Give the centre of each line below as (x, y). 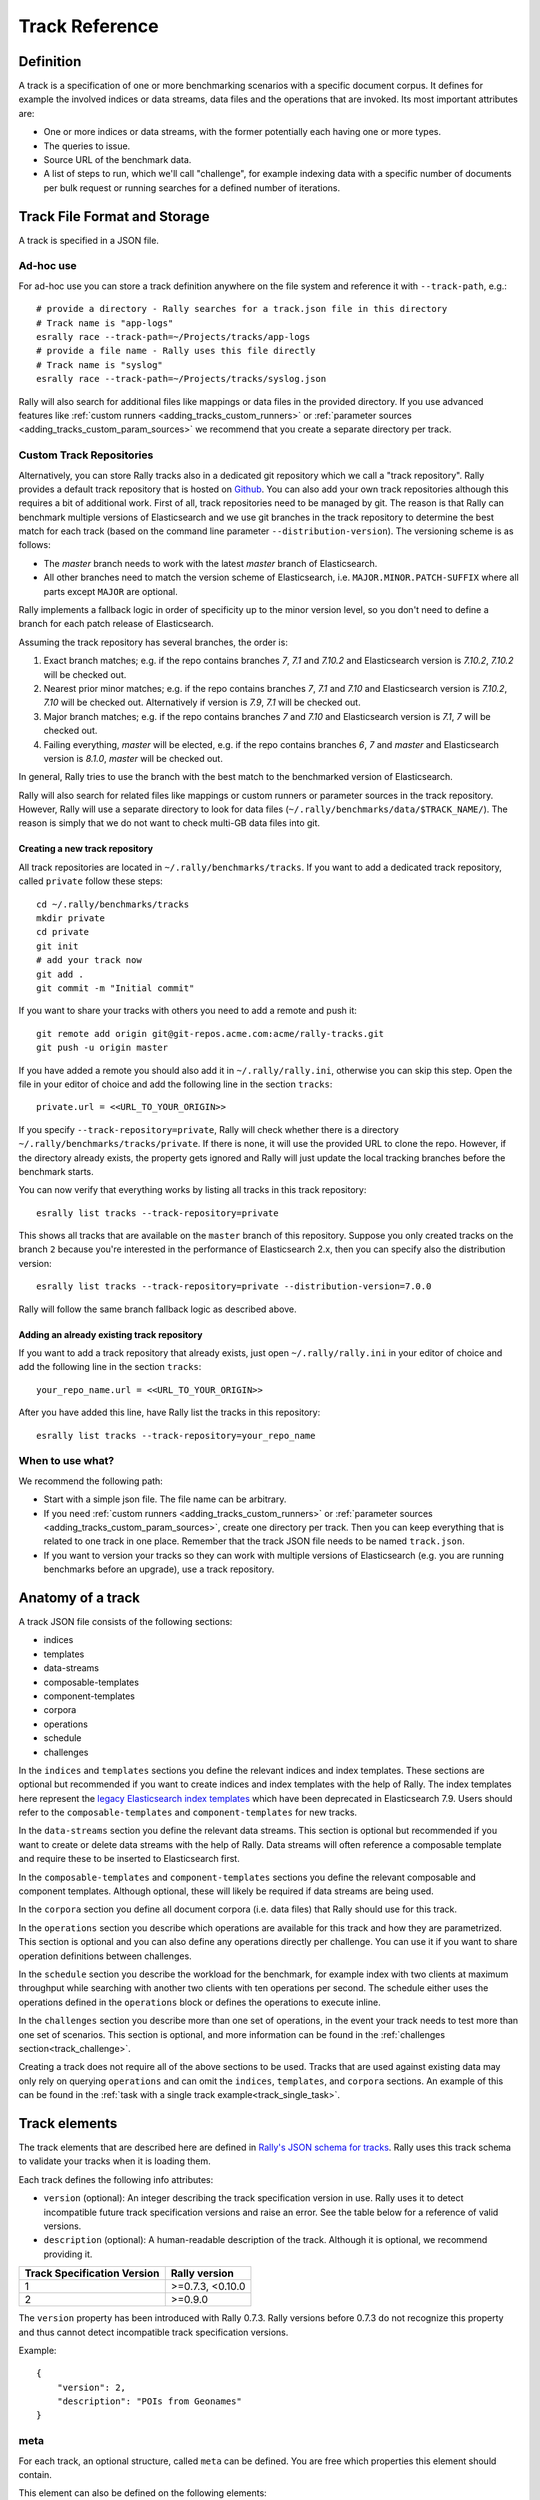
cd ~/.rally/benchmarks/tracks (113, 904)
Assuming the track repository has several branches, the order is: (153, 642)
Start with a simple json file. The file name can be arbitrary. (165, 1499)
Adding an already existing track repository (110, 1334)
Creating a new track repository (86, 849)
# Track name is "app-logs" (105, 323)
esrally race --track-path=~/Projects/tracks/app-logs (173, 337)
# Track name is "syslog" (100, 364)
